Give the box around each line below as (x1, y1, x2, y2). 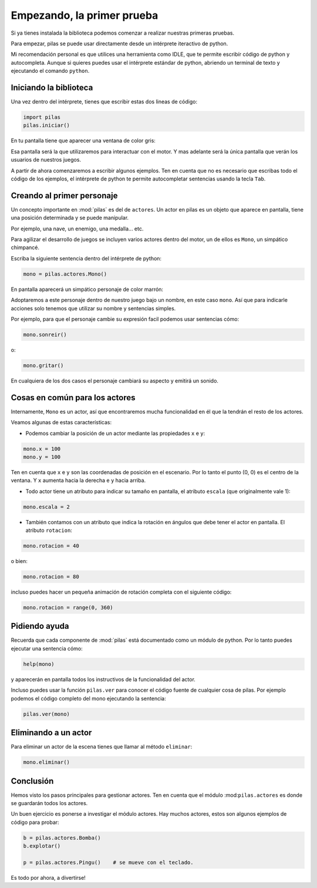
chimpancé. (11, 244, 39, 251)
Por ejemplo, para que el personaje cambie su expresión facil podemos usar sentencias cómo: (11, 315, 240, 323)
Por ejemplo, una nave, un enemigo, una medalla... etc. (11, 225, 144, 232)
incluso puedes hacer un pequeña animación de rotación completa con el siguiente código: (11, 588, 232, 595)
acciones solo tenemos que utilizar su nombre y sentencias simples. (11, 304, 176, 311)
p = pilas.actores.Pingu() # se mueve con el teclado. (23, 859, 194, 866)
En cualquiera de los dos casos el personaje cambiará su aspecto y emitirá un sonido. (11, 377, 218, 384)
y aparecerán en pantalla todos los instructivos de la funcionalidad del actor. (11, 676, 196, 683)
